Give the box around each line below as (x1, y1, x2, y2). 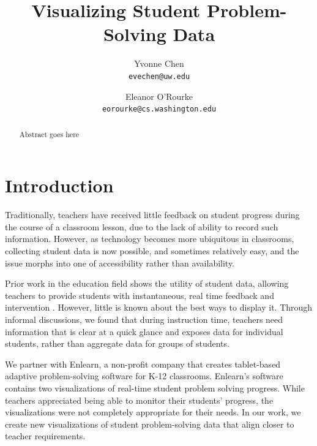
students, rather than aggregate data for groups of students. (5, 337, 229, 350)
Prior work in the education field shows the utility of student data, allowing (5, 277, 289, 290)
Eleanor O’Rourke (125, 89, 193, 102)
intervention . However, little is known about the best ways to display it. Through (5, 301, 313, 314)
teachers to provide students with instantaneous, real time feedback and (5, 289, 274, 301)
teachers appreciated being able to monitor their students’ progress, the (5, 393, 274, 406)
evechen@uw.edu (128, 72, 190, 81)
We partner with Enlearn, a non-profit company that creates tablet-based (5, 357, 281, 370)
